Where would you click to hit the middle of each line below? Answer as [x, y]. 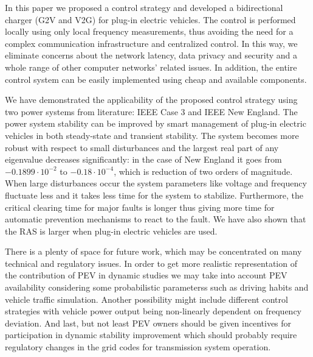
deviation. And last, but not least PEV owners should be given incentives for [148, 323]
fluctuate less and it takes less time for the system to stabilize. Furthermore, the [154, 195]
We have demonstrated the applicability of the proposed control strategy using [151, 100]
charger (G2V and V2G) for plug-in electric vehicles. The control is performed [150, 19]
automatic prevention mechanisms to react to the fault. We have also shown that [156, 219]
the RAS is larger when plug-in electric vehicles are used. [111, 231]
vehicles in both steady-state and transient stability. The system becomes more [152, 135]
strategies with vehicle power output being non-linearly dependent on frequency [153, 311]
